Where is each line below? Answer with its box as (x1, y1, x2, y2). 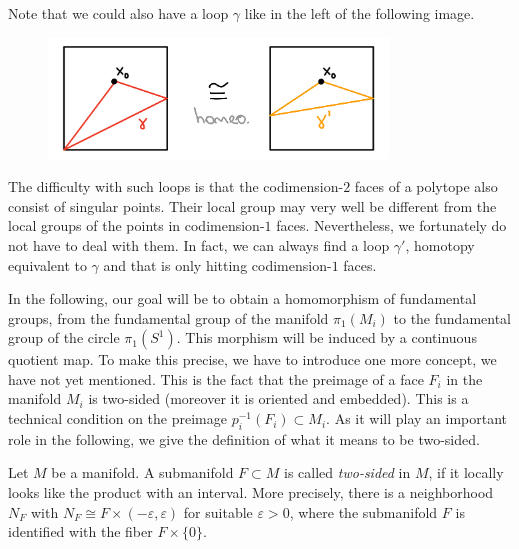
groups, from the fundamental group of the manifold (8, 307, 329, 328)
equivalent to (8, 254, 87, 275)
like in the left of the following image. (244, 3, 475, 23)
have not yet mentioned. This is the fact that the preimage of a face (8, 368, 424, 389)
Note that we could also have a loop (8, 3, 229, 23)
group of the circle (8, 327, 120, 348)
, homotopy (405, 234, 475, 255)
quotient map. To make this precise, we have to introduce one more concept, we (8, 349, 497, 370)
